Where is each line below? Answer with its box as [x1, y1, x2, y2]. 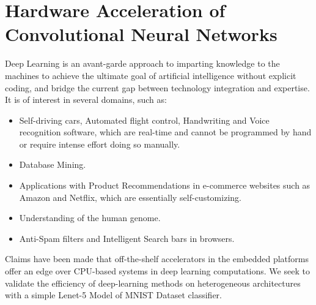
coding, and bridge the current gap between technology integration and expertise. [5, 81, 310, 94]
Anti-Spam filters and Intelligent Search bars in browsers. [19, 232, 235, 244]
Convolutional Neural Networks [5, 21, 277, 47]
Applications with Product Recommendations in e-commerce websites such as [19, 179, 310, 192]
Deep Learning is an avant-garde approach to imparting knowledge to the [5, 57, 280, 70]
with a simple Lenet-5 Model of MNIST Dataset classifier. [5, 288, 222, 301]
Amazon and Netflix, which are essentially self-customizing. [19, 190, 241, 203]
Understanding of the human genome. [19, 211, 161, 224]
